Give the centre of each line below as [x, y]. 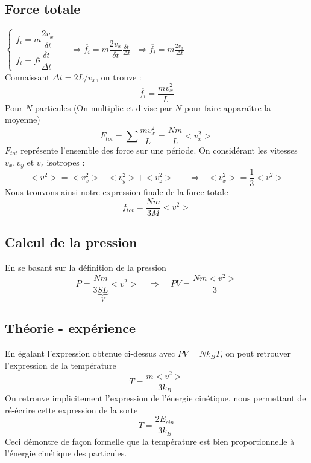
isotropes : [66, 162]
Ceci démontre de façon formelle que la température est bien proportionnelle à [150, 441]
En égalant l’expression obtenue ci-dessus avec [90, 353]
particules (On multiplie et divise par [103, 107]
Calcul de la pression [71, 242]
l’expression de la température [61, 365]
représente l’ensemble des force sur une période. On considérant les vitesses [159, 150]
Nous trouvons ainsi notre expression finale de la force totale [117, 192]
